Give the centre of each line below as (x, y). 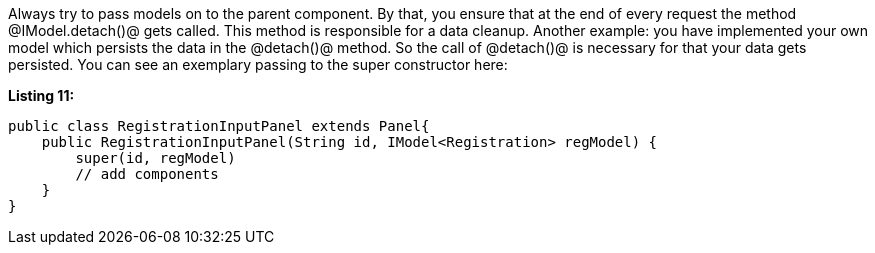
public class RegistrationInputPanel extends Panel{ (219, 126)
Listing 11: (41, 95)
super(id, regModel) (155, 158)
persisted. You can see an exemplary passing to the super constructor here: (258, 64)
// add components (147, 174)
